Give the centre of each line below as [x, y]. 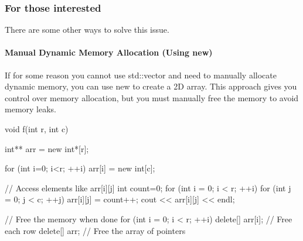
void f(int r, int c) [37, 128]
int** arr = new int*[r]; [47, 148]
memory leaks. [30, 109]
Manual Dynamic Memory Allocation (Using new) [109, 52]
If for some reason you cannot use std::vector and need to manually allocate [141, 75]
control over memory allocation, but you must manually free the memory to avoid [152, 97]
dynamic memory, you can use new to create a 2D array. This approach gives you [151, 86]
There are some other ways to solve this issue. [87, 30]
